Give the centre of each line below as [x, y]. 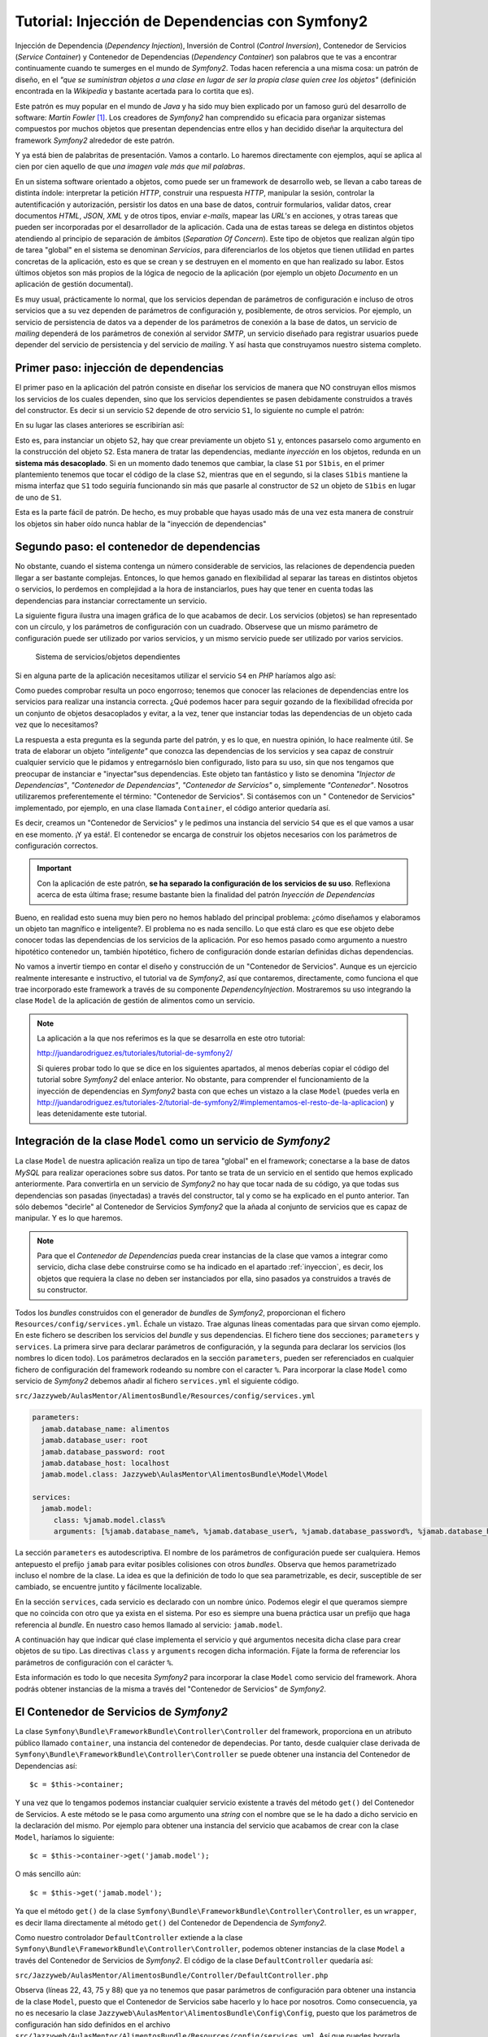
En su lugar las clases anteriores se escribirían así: [100, 425]
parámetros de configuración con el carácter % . [94, 1662]
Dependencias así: [46, 1766]
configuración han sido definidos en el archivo [93, 2024]
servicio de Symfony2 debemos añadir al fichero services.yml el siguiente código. [157, 1380]
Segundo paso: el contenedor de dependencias [137, 547]
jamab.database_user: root [95, 1441]
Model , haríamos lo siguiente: [65, 1837]
